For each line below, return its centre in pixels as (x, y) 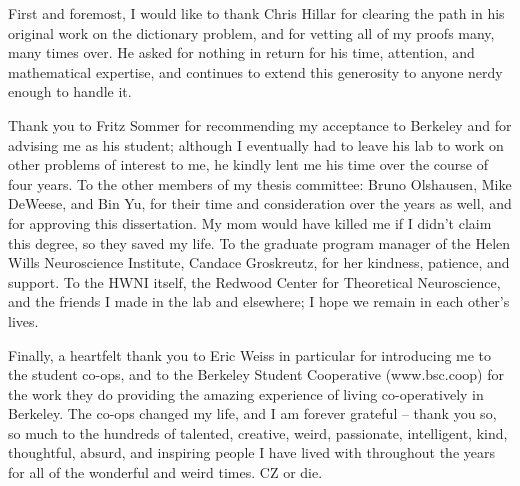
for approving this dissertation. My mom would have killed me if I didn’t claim (250, 222)
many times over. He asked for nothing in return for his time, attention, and (241, 52)
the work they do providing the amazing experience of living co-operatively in (246, 393)
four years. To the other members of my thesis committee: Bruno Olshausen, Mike (260, 183)
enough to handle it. (70, 91)
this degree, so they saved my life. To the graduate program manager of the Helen (259, 242)
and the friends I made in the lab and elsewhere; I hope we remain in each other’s (259, 301)
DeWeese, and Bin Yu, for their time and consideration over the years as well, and (260, 203)
